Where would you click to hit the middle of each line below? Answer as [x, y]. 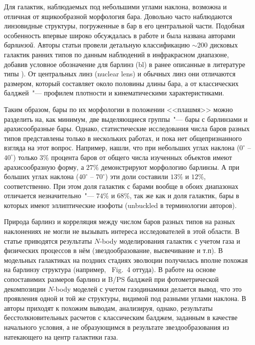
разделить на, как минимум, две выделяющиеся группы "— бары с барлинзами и [126, 119]
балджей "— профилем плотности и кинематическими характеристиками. [114, 93]
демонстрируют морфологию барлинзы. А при [170, 167]
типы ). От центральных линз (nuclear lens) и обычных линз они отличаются [120, 74]
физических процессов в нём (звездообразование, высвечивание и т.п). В [114, 250]
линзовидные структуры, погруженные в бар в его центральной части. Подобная [124, 26]
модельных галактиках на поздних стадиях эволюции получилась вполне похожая [126, 260]
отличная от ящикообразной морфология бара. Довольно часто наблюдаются [118, 16]
